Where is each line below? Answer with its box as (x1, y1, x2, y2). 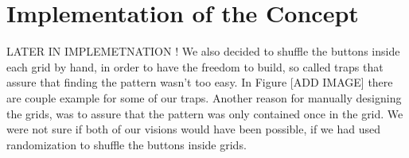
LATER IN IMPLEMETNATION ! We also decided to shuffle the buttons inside (6, 43, 400, 60)
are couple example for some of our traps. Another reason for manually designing (6, 89, 402, 106)
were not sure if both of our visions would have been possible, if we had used (6, 121, 380, 137)
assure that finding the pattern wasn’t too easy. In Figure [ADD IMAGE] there (6, 74, 393, 91)
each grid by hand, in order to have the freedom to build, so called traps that (6, 58, 384, 75)
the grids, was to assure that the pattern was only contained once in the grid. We (6, 105, 403, 121)
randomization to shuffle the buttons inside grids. (6, 136, 247, 152)
